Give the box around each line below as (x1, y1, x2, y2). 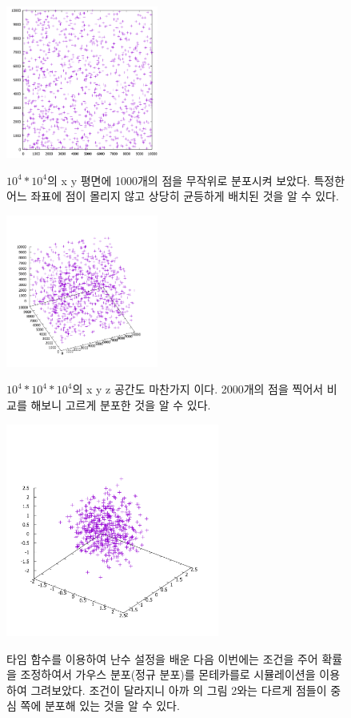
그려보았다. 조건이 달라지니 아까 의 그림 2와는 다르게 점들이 (30, 681, 327, 698)
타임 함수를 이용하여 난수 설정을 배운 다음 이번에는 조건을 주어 (6, 650, 318, 667)
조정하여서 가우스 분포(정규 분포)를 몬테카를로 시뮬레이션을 (20, 666, 316, 683)
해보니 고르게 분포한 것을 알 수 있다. (30, 396, 211, 413)
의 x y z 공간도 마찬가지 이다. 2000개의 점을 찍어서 (72, 381, 324, 397)
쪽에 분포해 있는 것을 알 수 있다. (20, 697, 180, 714)
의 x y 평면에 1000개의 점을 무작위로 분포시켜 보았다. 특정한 (47, 171, 345, 188)
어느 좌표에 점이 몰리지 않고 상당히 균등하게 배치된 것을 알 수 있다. (6, 188, 339, 204)
